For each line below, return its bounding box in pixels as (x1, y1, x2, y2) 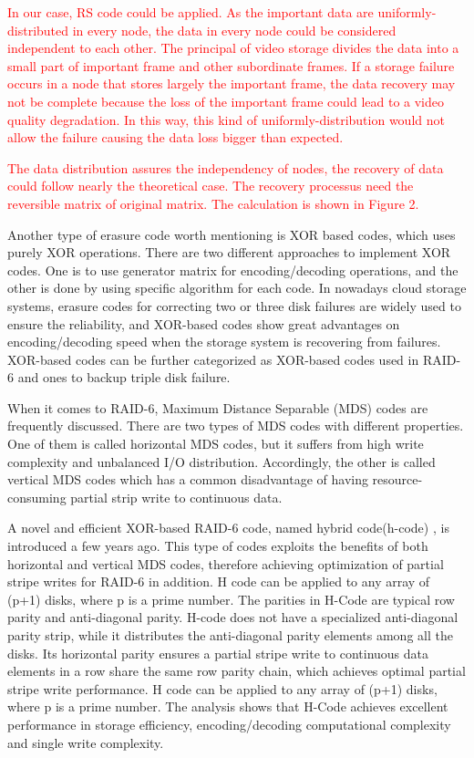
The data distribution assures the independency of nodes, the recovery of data (7, 158, 444, 177)
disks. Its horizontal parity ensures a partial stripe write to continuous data (7, 643, 429, 662)
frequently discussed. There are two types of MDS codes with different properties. (7, 416, 464, 435)
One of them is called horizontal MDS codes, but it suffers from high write (7, 434, 424, 453)
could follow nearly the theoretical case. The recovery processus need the (7, 176, 414, 195)
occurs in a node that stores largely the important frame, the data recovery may (7, 74, 456, 93)
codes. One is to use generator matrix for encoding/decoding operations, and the (7, 260, 459, 279)
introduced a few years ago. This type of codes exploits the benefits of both (7, 536, 428, 556)
